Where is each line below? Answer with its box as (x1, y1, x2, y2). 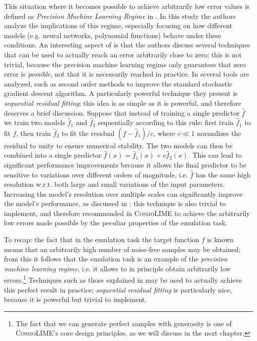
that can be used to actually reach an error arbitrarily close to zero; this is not (4, 49, 242, 59)
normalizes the (197, 128, 241, 138)
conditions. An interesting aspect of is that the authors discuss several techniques (4, 40, 250, 50)
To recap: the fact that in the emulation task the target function (4, 234, 199, 245)
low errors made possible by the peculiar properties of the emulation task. (4, 217, 228, 228)
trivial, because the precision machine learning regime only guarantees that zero (4, 59, 246, 69)
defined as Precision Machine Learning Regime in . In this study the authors (4, 10, 236, 21)
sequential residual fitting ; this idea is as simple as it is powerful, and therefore (4, 97, 241, 108)
